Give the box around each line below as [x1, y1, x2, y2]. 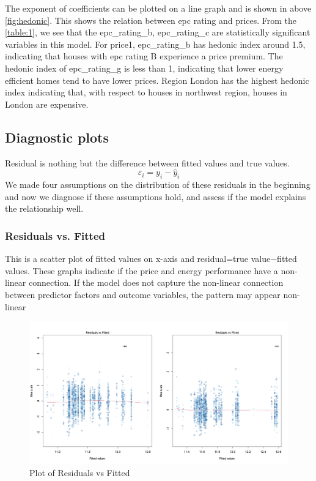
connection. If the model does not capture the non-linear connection [28, 276, 284, 289]
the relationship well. [5, 202, 84, 215]
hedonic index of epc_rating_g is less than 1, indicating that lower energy [5, 61, 284, 74]
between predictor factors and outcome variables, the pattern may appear [5, 288, 281, 300]
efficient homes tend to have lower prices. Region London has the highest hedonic [5, 73, 309, 86]
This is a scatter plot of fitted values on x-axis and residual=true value [5, 252, 271, 265]
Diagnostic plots [5, 127, 109, 146]
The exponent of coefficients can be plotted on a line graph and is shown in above [5, 2, 312, 14]
